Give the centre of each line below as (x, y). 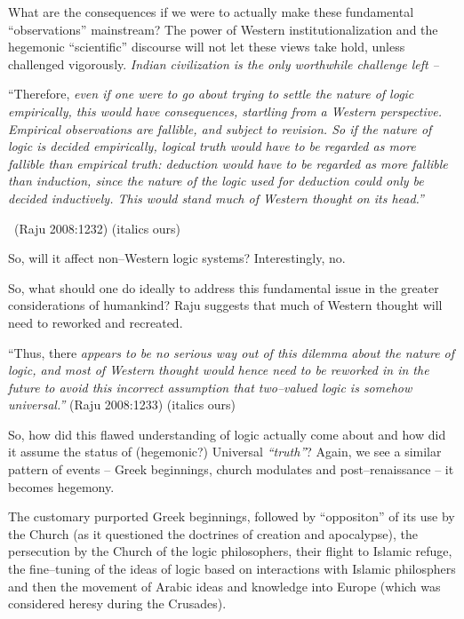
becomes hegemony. (61, 486)
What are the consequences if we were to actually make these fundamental (211, 12)
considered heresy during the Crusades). (117, 603)
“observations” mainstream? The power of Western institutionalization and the (223, 29)
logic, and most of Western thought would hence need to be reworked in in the (219, 370)
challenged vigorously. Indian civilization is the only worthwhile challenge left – (224, 63)
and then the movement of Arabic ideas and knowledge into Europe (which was (224, 586)
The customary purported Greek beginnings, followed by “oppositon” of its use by (232, 516)
